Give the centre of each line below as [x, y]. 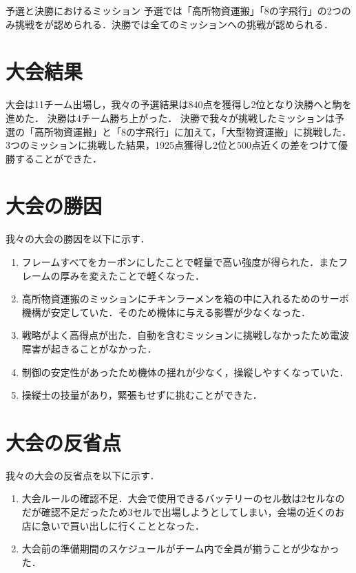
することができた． [58, 158]
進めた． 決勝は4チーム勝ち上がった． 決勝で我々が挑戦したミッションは [170, 117]
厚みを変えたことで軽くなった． [132, 275]
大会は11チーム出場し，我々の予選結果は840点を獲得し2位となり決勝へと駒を [179, 104]
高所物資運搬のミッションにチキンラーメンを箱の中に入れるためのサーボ [185, 299]
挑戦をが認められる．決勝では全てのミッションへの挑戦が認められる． [174, 24]
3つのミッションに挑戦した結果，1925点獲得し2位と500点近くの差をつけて [172, 145]
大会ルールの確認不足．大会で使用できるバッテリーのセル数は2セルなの [183, 498]
